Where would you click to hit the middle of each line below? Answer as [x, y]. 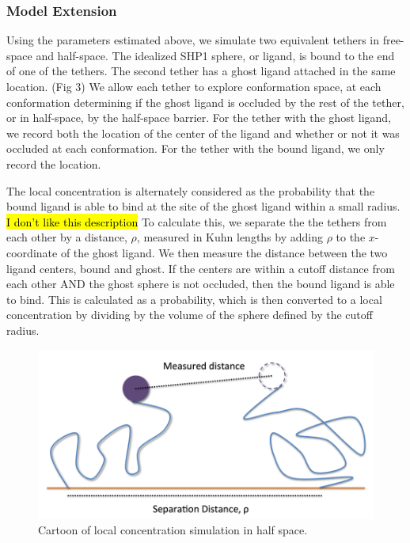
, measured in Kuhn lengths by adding [230, 237]
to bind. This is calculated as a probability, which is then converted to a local [194, 299]
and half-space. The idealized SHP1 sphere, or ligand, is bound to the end [215, 55]
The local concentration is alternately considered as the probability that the [191, 190]
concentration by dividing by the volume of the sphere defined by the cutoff [190, 315]
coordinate [32, 252]
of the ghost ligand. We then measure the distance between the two [224, 252]
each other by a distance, [67, 237]
